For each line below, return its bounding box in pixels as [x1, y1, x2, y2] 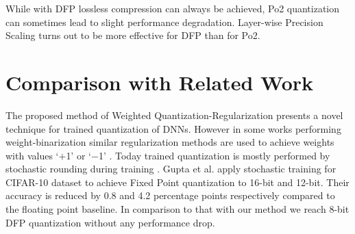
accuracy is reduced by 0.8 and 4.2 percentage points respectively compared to [5, 188, 335, 203]
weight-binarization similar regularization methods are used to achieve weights [5, 135, 334, 149]
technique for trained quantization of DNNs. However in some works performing [5, 121, 341, 135]
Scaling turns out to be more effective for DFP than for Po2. [5, 28, 260, 42]
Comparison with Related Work [5, 68, 314, 96]
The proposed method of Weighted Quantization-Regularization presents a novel [5, 107, 343, 122]
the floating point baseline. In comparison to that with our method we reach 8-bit [5, 202, 350, 216]
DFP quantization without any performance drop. [5, 215, 215, 229]
